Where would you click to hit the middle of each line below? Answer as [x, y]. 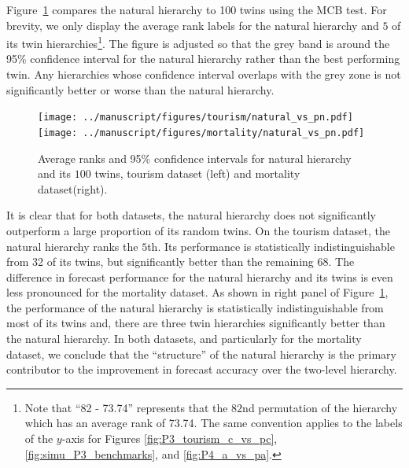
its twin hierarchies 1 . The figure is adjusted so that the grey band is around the [198, 42]
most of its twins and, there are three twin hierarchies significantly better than [196, 323]
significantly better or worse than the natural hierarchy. [140, 89]
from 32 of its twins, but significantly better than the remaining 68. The [181, 262]
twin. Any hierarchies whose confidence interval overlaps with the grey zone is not [204, 74]
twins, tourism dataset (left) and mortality [197, 173]
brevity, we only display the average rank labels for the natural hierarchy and [193, 25]
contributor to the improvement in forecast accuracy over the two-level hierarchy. [202, 369]
